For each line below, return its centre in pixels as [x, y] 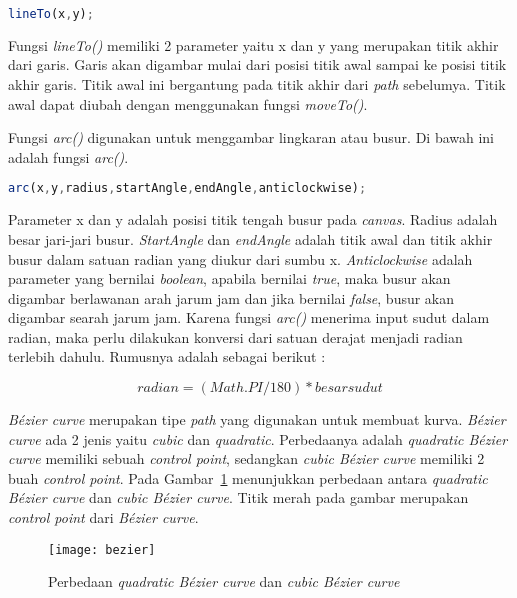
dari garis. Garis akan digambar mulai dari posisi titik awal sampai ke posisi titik [257, 64]
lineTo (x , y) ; [51, 14]
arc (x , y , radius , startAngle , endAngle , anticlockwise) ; [187, 188]
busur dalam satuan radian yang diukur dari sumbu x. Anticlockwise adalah [240, 258]
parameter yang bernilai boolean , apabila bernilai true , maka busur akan [229, 278]
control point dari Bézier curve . [103, 517]
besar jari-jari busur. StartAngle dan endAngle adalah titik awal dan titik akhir [250, 238]
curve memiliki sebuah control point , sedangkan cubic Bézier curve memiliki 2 [246, 458]
